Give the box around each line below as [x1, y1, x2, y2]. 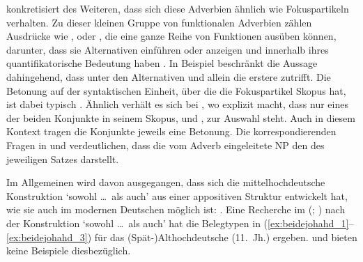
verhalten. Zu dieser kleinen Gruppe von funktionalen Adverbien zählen [6, 15, 312, 29]
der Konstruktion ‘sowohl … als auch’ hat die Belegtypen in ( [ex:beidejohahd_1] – [6, 215, 354, 230]
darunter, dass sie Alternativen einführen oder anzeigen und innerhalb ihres [6, 42, 329, 56]
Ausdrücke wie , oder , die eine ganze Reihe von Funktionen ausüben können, [6, 29, 337, 43]
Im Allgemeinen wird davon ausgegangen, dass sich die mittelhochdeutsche [6, 175, 325, 190]
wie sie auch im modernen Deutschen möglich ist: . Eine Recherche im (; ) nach [6, 202, 346, 217]
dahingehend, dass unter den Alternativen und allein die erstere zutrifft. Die [6, 69, 331, 84]
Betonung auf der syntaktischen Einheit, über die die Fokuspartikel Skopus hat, [6, 83, 346, 98]
